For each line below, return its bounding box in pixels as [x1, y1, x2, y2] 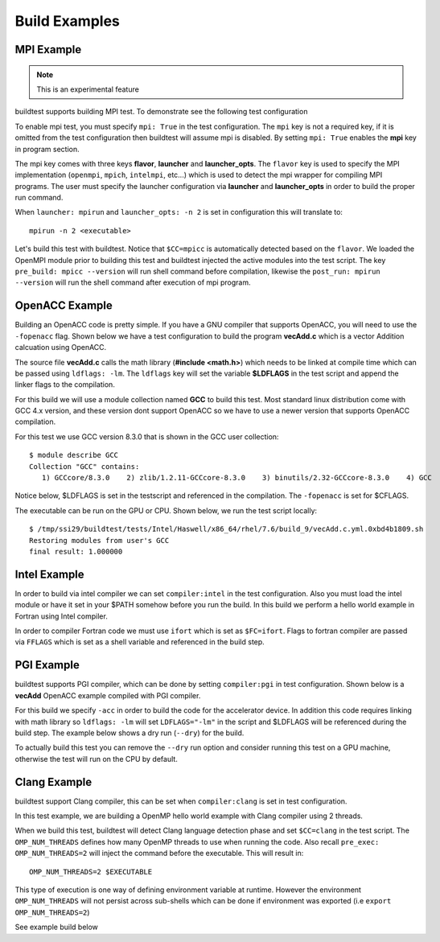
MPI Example [14, 43, 82, 56]
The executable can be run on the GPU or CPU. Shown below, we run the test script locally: [14, 505, 318, 515]
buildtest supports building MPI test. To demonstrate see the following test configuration [14, 107, 308, 117]
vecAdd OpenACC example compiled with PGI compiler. [14, 690, 201, 700]
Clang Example [14, 775, 93, 788]
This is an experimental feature [36, 84, 140, 94]
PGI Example [14, 658, 80, 672]
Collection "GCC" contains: [29, 462, 140, 471]
